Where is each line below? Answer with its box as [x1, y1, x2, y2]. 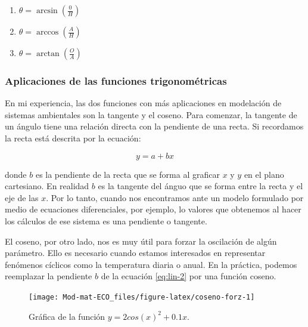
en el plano [244, 168, 284, 180]
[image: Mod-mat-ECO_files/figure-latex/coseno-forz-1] [29, 292, 255, 301]
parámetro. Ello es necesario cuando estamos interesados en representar [5, 246, 266, 259]
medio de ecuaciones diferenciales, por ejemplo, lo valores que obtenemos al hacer [5, 203, 301, 215]
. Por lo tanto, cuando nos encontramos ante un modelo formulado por [46, 191, 304, 203]
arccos [36, 28, 59, 36]
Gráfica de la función [29, 310, 105, 322]
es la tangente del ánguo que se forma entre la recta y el [98, 180, 303, 192]
